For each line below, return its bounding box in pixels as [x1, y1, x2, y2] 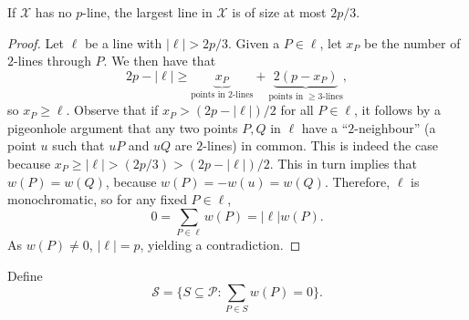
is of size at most [232, 3, 327, 21]
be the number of [364, 33, 461, 52]
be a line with [84, 33, 162, 52]
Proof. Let [7, 33, 64, 52]
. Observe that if [66, 100, 159, 119]
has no [35, 3, 72, 21]
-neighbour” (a [354, 118, 436, 137]
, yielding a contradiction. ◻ [140, 235, 301, 254]
